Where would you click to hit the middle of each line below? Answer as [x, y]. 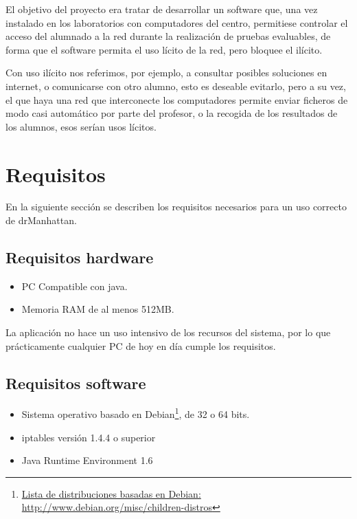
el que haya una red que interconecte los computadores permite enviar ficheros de [177, 99]
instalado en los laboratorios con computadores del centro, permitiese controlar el [177, 22]
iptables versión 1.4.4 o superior [89, 437]
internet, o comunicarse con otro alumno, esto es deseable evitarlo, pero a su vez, [176, 86]
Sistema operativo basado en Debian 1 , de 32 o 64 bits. [136, 413]
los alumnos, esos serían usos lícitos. [81, 126]
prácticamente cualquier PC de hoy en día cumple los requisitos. [141, 345]
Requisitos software [76, 383]
